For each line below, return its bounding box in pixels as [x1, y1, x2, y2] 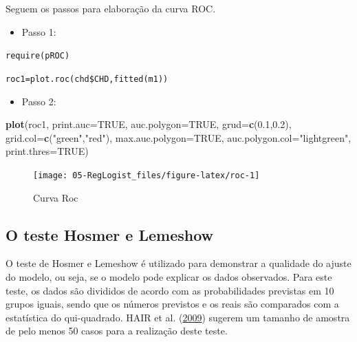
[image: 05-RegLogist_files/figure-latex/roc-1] [33, 170, 260, 180]
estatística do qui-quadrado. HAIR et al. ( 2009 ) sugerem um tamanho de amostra [6, 310, 350, 324]
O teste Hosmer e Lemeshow [6, 224, 214, 245]
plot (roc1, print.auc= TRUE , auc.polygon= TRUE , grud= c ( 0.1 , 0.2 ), [6, 117, 292, 131]
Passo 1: [21, 24, 56, 39]
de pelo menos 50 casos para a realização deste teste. [6, 323, 228, 338]
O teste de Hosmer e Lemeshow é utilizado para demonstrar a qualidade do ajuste [6, 256, 351, 270]
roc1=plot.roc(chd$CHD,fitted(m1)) [6, 74, 169, 84]
